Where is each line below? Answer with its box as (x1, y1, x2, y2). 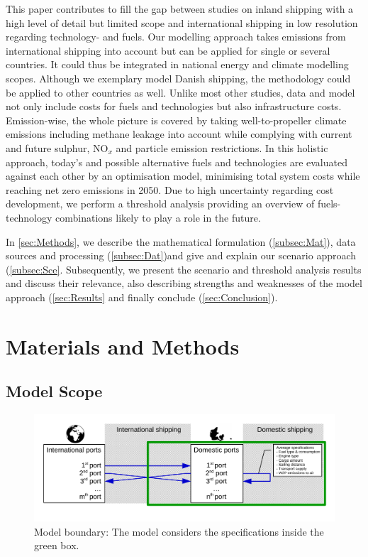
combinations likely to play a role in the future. (55, 210, 261, 225)
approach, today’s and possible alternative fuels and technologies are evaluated (6, 154, 347, 169)
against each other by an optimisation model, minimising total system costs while (6, 168, 360, 183)
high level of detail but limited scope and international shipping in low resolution (6, 15, 358, 30)
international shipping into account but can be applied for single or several (6, 43, 330, 58)
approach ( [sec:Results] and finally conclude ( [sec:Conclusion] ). (6, 289, 278, 304)
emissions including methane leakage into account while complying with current (6, 126, 352, 141)
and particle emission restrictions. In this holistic (116, 140, 328, 155)
